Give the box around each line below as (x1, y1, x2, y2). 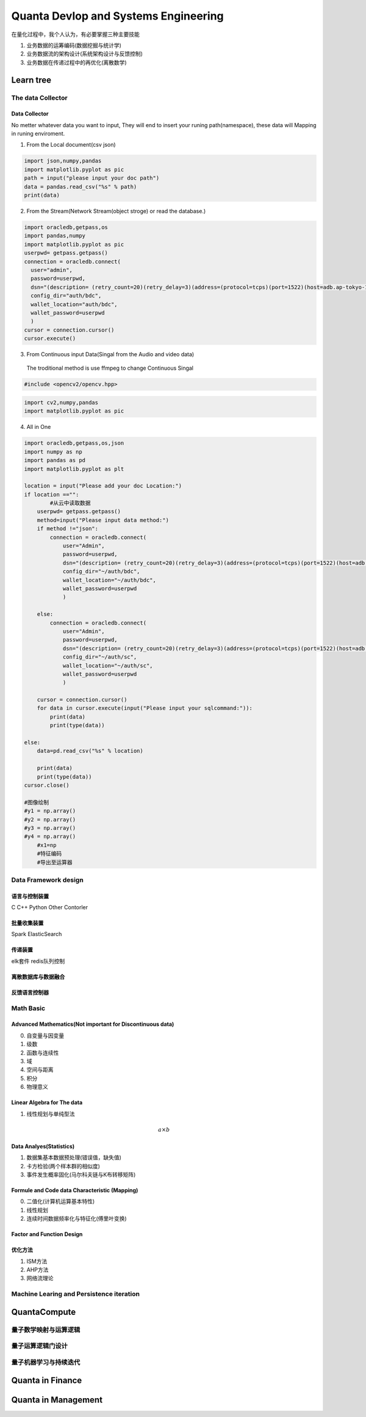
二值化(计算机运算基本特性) (26, 1198, 95, 1205)
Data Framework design (11, 876, 84, 884)
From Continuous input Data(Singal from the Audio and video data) (26, 351, 195, 358)
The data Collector (11, 93, 68, 102)
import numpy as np (24, 448, 82, 455)
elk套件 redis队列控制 (11, 957, 65, 965)
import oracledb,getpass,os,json (24, 440, 124, 447)
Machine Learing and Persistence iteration (11, 1290, 140, 1298)
